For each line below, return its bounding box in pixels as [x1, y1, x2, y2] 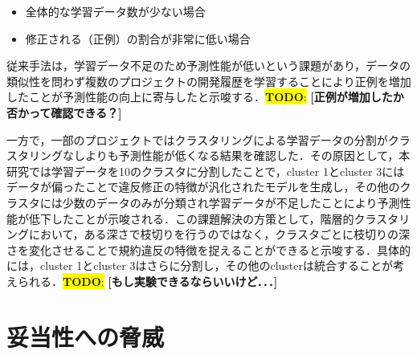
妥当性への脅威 [6, 320, 165, 353]
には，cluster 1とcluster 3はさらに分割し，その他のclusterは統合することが [6, 257, 393, 274]
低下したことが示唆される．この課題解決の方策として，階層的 [28, 210, 354, 226]
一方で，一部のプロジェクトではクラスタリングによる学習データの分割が [6, 131, 388, 148]
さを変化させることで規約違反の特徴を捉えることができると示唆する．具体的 [6, 241, 411, 258]
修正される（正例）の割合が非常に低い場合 [25, 30, 251, 47]
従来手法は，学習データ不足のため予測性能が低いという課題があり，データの [6, 57, 411, 74]
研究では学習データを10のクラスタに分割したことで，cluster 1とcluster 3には [6, 162, 405, 179]
